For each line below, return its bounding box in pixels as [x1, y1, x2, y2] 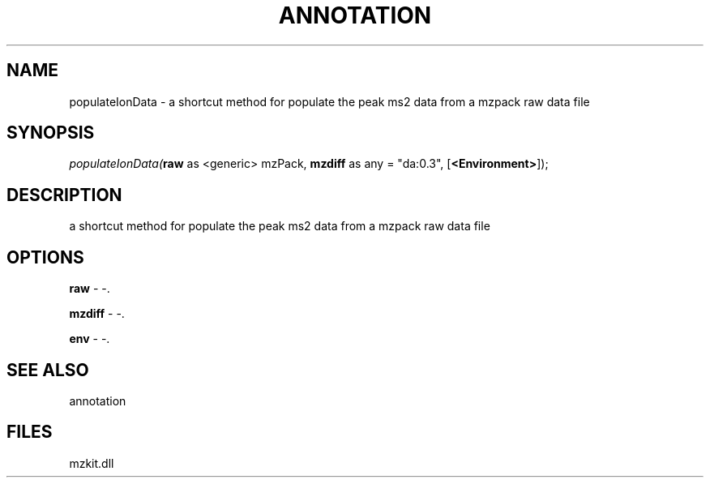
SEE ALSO [6, 359, 89, 380]
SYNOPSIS [6, 122, 95, 143]
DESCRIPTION [6, 184, 122, 205]
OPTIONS [6, 246, 84, 268]
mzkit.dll [69, 456, 114, 470]
